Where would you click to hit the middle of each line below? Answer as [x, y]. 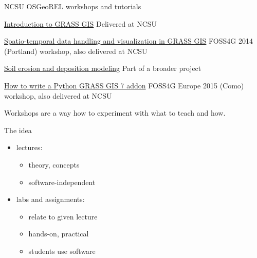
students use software [62, 251]
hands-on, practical [59, 234]
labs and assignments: [50, 199]
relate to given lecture [63, 216]
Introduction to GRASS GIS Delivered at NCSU [81, 23]
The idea [18, 130]
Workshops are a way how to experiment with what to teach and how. [115, 113]
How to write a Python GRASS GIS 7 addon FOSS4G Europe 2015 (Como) [124, 85]
